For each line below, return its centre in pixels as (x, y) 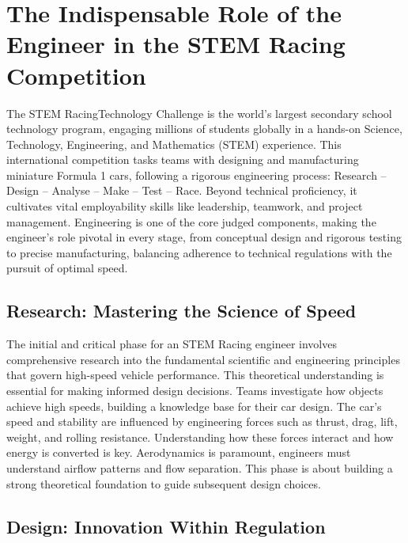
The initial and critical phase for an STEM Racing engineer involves (172, 344)
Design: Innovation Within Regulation (166, 526)
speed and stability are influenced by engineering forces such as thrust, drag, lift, (202, 421)
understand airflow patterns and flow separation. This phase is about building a (200, 467)
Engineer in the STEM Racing (176, 44)
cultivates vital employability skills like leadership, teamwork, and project (185, 206)
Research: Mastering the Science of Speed (181, 311)
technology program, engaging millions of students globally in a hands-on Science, (204, 129)
